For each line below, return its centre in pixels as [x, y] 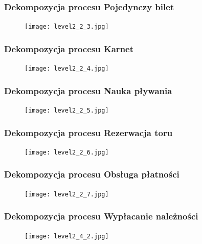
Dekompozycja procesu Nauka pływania [88, 90]
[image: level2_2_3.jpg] [67, 27]
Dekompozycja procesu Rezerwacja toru [88, 132]
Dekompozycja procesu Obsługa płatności [92, 174]
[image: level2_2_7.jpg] [67, 194]
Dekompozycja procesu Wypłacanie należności [101, 216]
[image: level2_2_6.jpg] [67, 152]
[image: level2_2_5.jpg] [67, 110]
